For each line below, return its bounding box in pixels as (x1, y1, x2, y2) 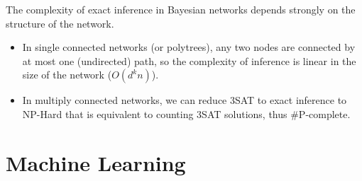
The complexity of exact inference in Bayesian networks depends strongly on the (6, 2, 356, 16)
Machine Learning (6, 148, 186, 177)
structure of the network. (6, 16, 114, 30)
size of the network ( (22, 67, 112, 82)
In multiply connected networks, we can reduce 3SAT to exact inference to (22, 93, 347, 107)
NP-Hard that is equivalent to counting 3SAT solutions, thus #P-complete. (22, 106, 351, 121)
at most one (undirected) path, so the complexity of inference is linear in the (22, 53, 356, 68)
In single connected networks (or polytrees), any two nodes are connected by (22, 40, 356, 54)
